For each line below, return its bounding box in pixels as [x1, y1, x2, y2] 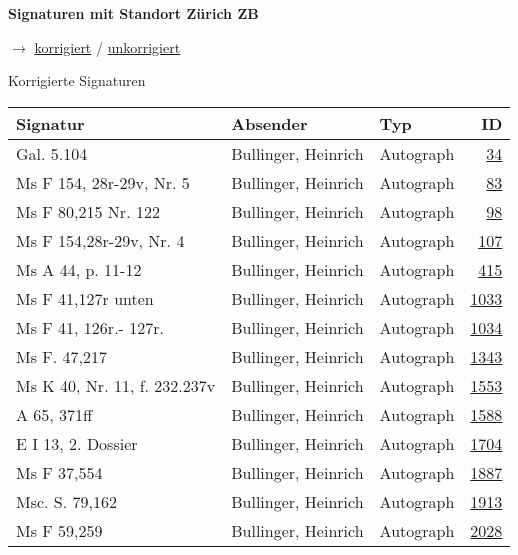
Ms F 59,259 [16, 518, 103, 542]
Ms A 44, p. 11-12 [16, 257, 142, 281]
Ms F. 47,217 [16, 344, 107, 368]
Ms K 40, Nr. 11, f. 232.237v [16, 373, 216, 397]
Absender [231, 111, 308, 135]
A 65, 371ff [16, 402, 93, 426]
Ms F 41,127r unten [16, 286, 154, 310]
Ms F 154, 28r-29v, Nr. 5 [16, 170, 190, 194]
